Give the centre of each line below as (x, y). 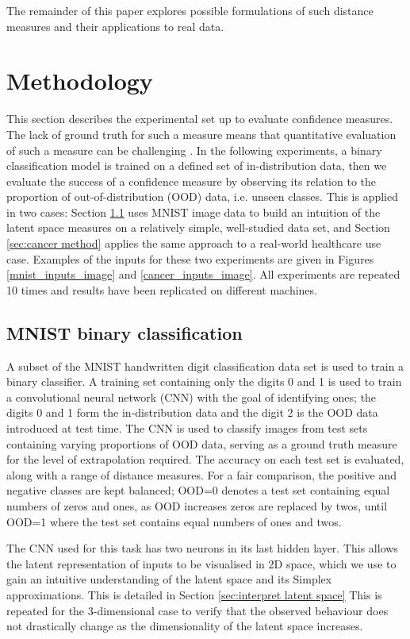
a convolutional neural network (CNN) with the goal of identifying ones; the (192, 396)
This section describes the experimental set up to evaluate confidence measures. (200, 119)
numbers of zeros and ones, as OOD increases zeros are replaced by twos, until (197, 505)
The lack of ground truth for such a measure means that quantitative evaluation (201, 134)
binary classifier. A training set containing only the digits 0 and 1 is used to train (204, 381)
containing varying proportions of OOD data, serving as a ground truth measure (202, 443)
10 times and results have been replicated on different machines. (162, 289)
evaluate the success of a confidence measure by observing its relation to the (192, 181)
